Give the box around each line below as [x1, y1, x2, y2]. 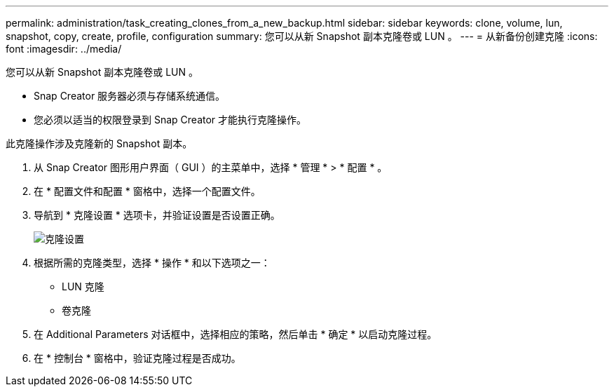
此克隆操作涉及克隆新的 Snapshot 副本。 [6, 137, 193, 149]
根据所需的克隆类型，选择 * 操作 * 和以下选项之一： [34, 257, 271, 269]
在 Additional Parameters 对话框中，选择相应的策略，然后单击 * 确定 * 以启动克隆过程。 [34, 328, 437, 340]
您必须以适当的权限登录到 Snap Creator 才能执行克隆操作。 [34, 114, 307, 126]
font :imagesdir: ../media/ [6, 43, 122, 55]
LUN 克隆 [62, 281, 104, 292]
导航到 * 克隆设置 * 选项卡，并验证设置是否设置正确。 [34, 209, 280, 221]
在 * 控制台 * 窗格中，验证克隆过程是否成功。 [34, 352, 241, 364]
